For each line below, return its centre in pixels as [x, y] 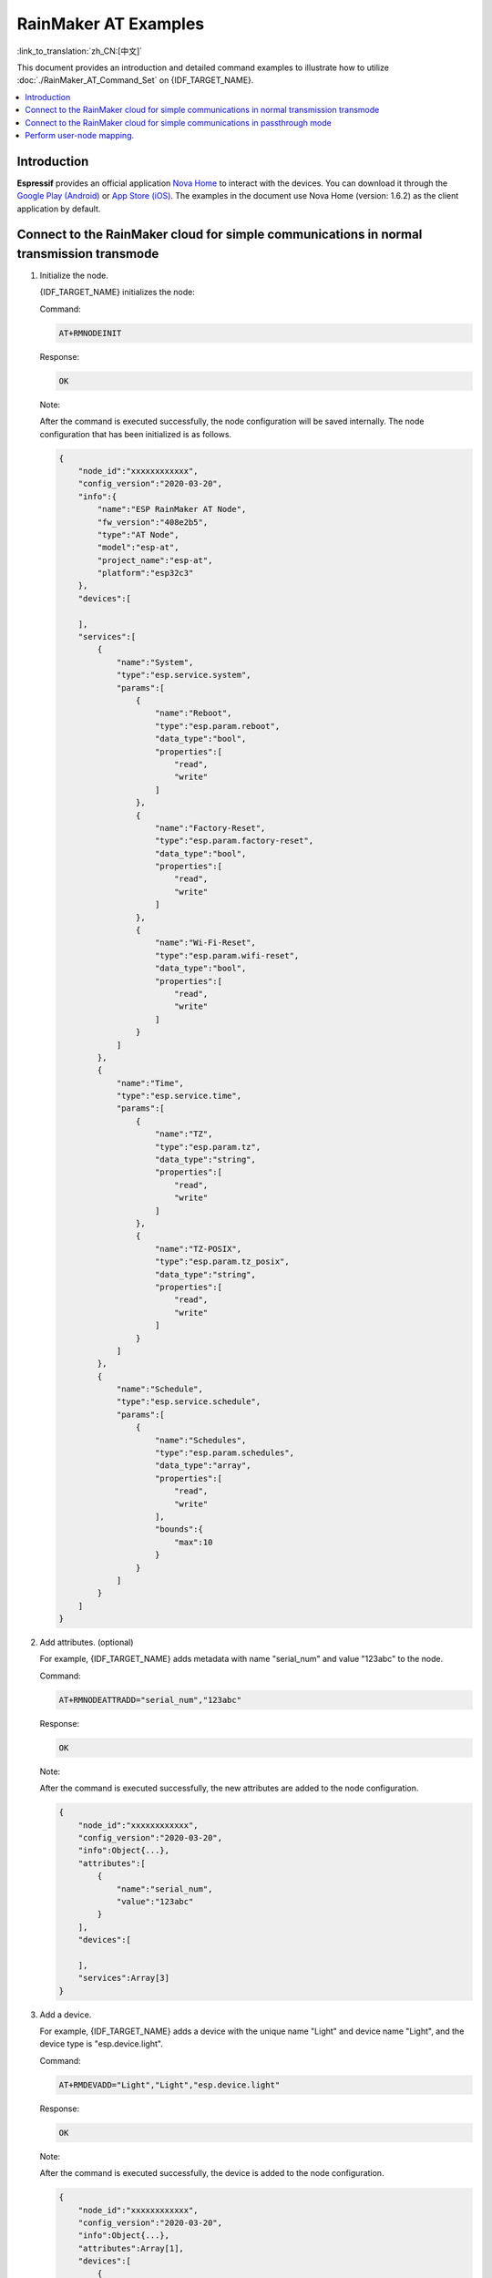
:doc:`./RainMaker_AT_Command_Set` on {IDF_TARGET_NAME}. [135, 80]
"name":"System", [155, 662]
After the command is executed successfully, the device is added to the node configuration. [212, 2173]
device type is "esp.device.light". [101, 2044]
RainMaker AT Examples [111, 24]
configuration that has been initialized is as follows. [136, 434]
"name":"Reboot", [194, 713]
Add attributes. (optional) [87, 1642]
